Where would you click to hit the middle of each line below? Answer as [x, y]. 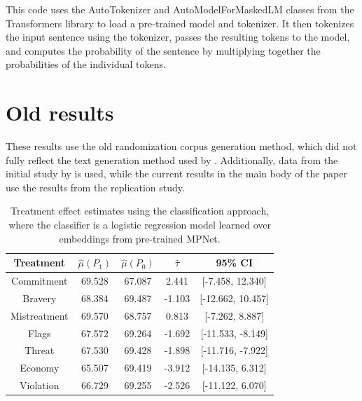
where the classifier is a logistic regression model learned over [140, 225]
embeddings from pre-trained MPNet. [140, 238]
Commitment [40, 281]
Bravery [40, 298]
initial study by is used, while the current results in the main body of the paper [176, 174]
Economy [40, 368]
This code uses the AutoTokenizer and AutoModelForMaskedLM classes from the [180, 9]
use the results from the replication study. [95, 187]
